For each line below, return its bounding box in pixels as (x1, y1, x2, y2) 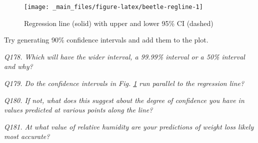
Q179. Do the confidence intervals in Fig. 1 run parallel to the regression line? (4, 78, 244, 88)
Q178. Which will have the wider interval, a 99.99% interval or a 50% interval (4, 51, 245, 61)
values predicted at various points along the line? (4, 104, 153, 115)
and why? (4, 61, 33, 71)
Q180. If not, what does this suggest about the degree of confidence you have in (4, 94, 244, 105)
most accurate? (4, 131, 50, 141)
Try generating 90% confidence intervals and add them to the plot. (4, 34, 208, 45)
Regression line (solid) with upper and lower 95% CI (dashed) (24, 17, 213, 28)
